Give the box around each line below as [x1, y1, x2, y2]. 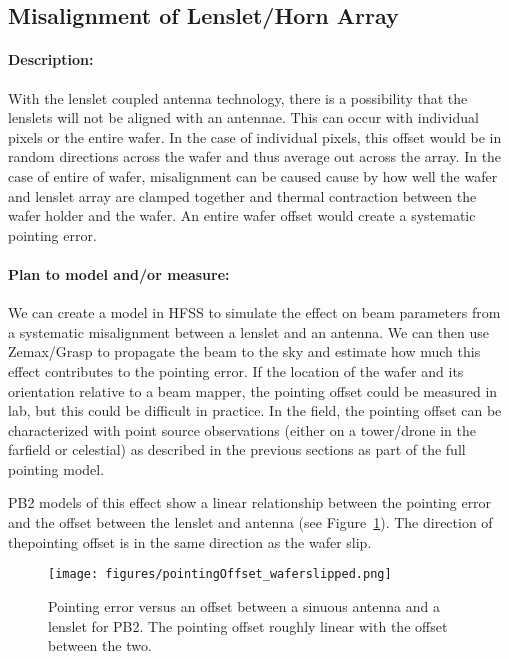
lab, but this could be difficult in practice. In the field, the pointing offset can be [8, 400, 502, 421]
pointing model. [8, 458, 105, 479]
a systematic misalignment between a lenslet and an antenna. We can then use [8, 321, 489, 342]
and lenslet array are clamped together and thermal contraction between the [8, 185, 477, 206]
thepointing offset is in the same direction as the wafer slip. [8, 531, 372, 552]
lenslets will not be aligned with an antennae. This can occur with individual [8, 107, 479, 128]
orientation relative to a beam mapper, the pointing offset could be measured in [8, 380, 498, 401]
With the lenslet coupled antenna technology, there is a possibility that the [8, 87, 468, 108]
